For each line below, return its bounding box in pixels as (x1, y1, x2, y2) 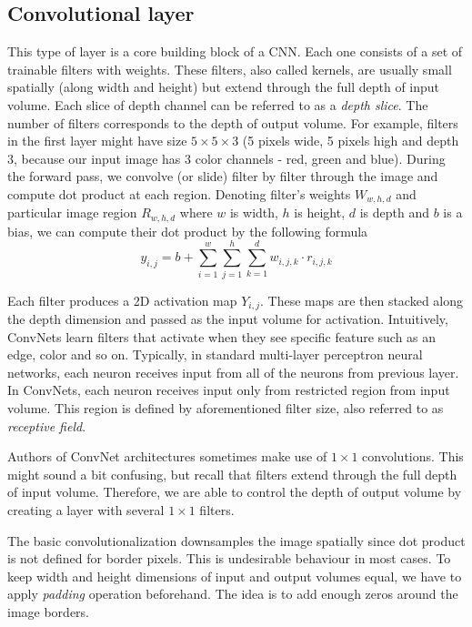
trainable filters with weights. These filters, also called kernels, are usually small (7, 59, 452, 78)
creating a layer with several (7, 500, 165, 519)
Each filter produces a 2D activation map (7, 290, 237, 309)
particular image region (7, 203, 137, 222)
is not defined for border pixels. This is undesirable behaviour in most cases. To (7, 549, 451, 568)
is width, (229, 203, 278, 222)
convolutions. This (362, 447, 464, 466)
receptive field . (7, 416, 86, 435)
